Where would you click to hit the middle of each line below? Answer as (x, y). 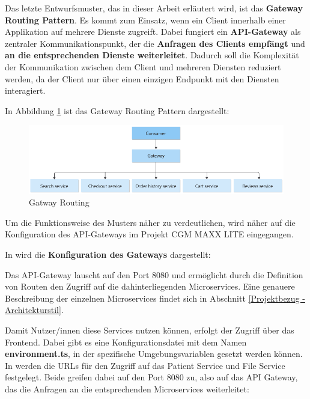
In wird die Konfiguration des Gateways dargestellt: (108, 254)
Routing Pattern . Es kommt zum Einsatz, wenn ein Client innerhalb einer (145, 20)
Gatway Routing (59, 202)
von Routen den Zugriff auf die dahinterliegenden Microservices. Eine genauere (150, 286)
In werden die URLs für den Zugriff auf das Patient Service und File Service (145, 365)
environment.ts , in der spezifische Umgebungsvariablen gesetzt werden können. (154, 354)
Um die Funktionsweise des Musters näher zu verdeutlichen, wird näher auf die (150, 222)
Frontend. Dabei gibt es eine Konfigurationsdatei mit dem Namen (126, 342)
